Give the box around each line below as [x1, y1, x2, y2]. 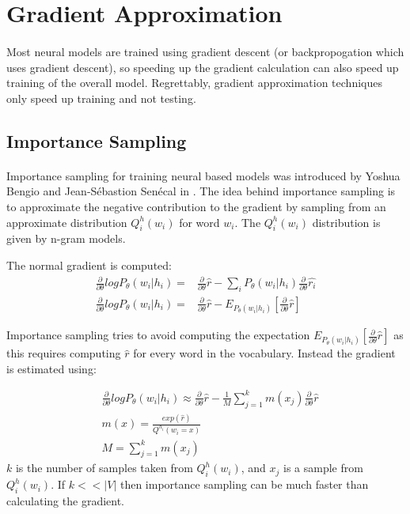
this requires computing [6, 345, 121, 361]
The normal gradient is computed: [6, 256, 172, 273]
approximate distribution [6, 214, 127, 230]
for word [179, 214, 220, 230]
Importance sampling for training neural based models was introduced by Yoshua [6, 167, 401, 183]
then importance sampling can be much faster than [120, 476, 369, 493]
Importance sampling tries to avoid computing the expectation [6, 327, 310, 343]
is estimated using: [6, 360, 97, 376]
